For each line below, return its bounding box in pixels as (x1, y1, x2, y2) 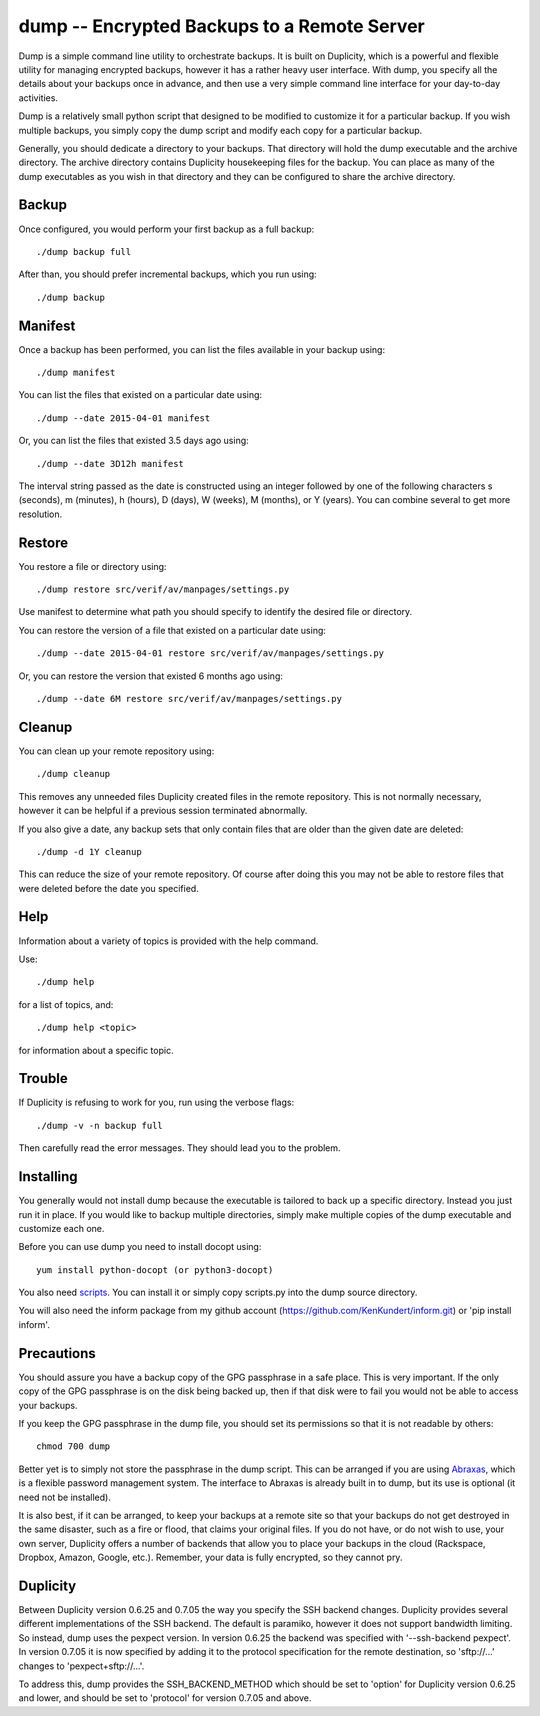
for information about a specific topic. (18, 1044, 174, 1056)
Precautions (18, 1345, 97, 1362)
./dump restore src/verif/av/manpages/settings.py (36, 584, 290, 595)
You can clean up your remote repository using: (18, 745, 215, 757)
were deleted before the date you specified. (18, 882, 199, 894)
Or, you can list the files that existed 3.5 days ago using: (18, 435, 249, 447)
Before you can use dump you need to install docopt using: (18, 1241, 262, 1253)
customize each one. (18, 1222, 105, 1234)
